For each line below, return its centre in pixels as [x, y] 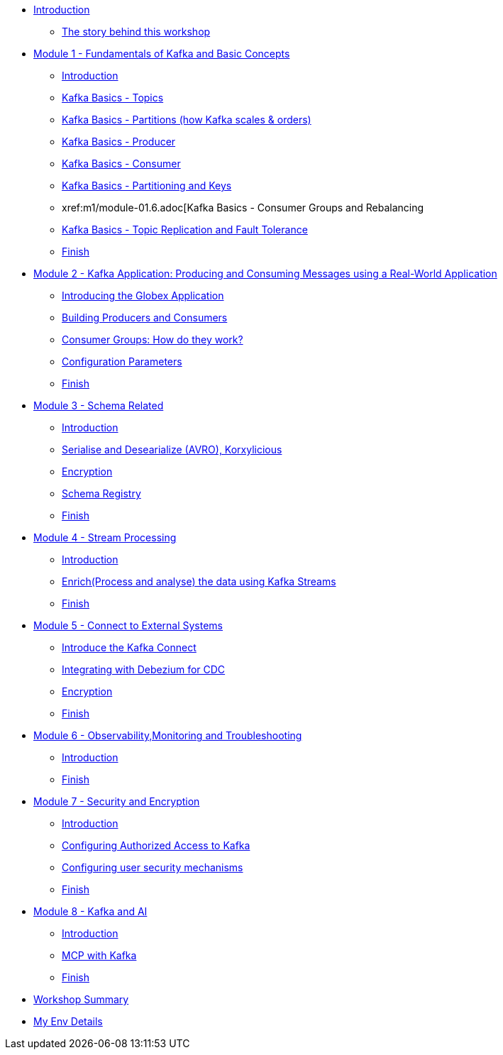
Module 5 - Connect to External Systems [128, 625]
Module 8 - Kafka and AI [90, 911]
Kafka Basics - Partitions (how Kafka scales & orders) [187, 120]
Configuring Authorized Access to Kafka [156, 845]
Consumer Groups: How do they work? [153, 339]
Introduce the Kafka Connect [129, 647]
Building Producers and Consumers [145, 317]
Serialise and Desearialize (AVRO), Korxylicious [172, 449]
